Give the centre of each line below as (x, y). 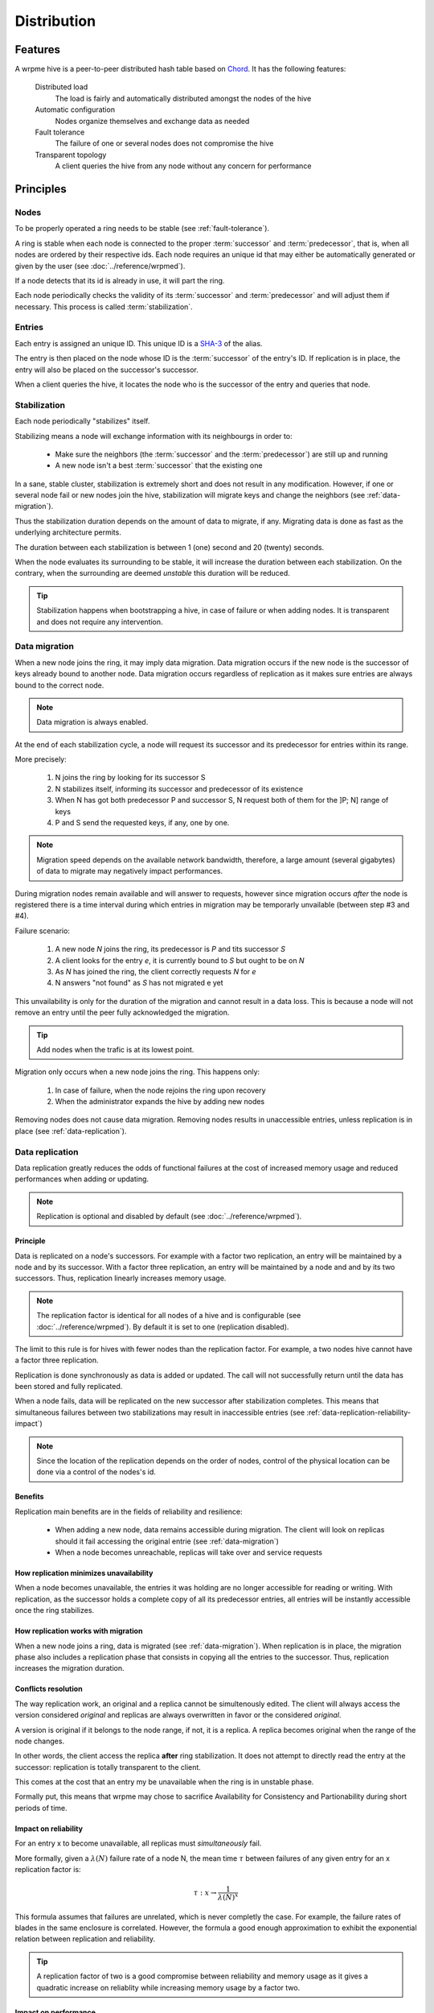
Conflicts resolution (49, 1689)
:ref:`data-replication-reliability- (359, 1412)
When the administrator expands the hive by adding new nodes (160, 1102)
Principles (41, 189)
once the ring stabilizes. (55, 1610)
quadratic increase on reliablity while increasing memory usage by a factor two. (168, 1987)
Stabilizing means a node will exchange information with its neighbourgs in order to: (154, 436)
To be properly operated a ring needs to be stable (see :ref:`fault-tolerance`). (142, 229)
